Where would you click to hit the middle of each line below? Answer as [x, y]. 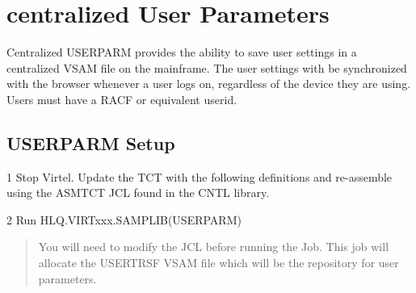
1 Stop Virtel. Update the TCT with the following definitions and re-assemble [200, 176]
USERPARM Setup [91, 142]
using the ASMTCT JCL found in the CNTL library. [138, 193]
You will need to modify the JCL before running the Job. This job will [214, 247]
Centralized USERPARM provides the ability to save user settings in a [182, 52]
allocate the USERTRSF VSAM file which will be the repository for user [219, 263]
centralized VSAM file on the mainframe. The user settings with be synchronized [207, 67]
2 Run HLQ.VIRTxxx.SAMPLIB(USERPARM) [124, 219]
